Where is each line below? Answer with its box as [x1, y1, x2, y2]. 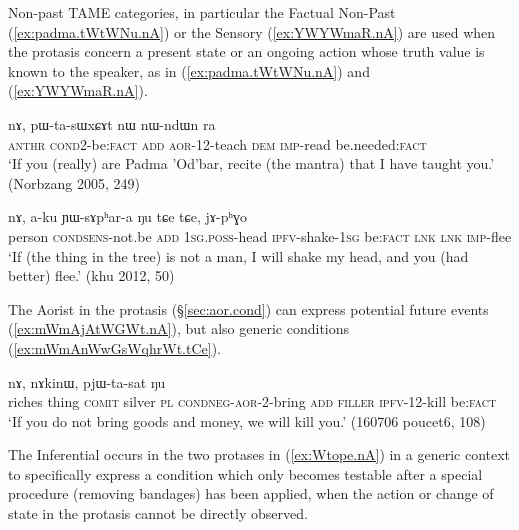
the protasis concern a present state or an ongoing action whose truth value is [8, 41, 485, 62]
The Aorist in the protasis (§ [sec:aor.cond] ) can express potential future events [8, 298, 489, 319]
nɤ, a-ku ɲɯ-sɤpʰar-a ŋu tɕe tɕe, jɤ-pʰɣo [8, 206, 247, 227]
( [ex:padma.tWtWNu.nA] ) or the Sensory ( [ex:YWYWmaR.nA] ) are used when [8, 21, 496, 42]
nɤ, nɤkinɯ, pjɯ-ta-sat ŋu [8, 371, 166, 392]
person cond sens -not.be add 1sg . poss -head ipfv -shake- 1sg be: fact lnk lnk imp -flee [8, 225, 512, 246]
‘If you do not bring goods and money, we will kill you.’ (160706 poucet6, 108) [8, 410, 486, 431]
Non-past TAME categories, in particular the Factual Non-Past [8, 2, 396, 22]
